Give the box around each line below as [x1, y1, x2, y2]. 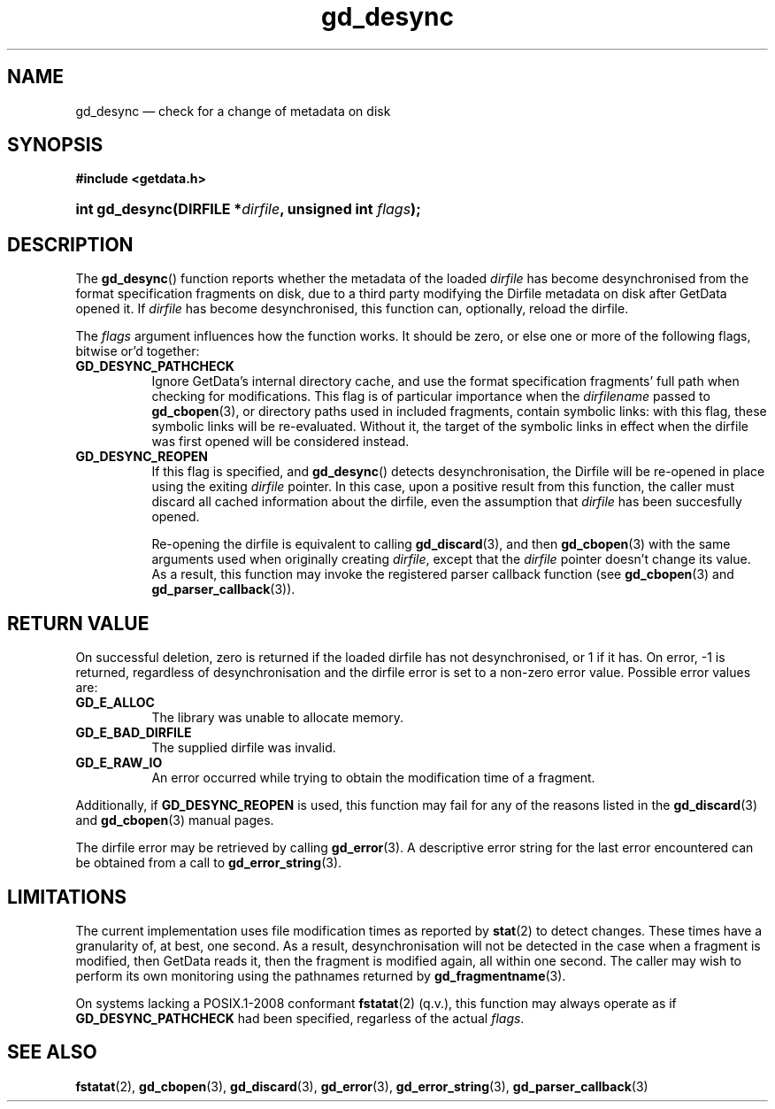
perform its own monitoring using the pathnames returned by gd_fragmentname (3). [75, 967, 566, 983]
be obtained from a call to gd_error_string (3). [75, 855, 342, 871]
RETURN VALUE [7, 612, 150, 635]
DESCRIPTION [7, 233, 134, 256]
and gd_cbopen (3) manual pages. [75, 812, 274, 828]
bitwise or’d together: [75, 343, 200, 359]
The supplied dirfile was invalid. [151, 740, 336, 756]
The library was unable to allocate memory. [151, 710, 403, 726]
